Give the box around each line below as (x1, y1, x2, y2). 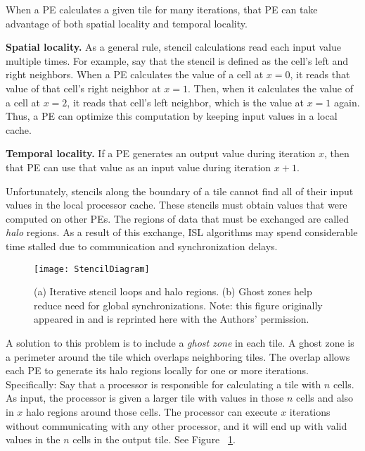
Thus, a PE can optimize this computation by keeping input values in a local (6, 109, 338, 123)
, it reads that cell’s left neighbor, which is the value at (67, 94, 305, 109)
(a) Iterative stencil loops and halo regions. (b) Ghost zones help (34, 284, 312, 299)
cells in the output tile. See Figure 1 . (72, 432, 236, 447)
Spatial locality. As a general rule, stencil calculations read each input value (6, 39, 342, 54)
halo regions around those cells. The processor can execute (26, 404, 278, 419)
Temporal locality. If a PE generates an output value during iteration (6, 146, 316, 161)
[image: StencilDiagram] (34, 264, 150, 274)
